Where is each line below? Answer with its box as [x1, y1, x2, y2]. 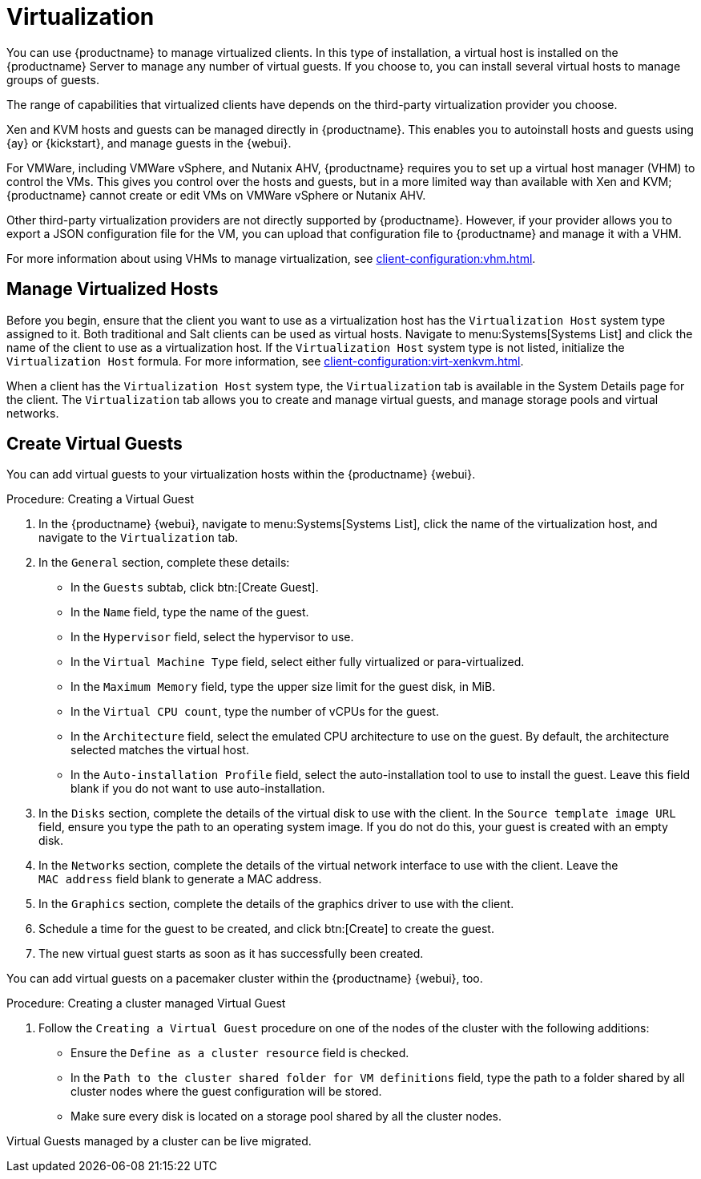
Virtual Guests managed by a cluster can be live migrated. [6, 1134, 312, 1149]
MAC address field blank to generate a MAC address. [38, 872, 322, 886]
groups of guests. [6, 72, 99, 87]
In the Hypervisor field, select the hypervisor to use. [71, 630, 354, 644]
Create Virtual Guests [6, 434, 183, 454]
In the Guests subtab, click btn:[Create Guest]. [71, 580, 319, 595]
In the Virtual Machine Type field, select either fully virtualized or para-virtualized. [71, 655, 525, 669]
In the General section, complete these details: [38, 555, 290, 570]
